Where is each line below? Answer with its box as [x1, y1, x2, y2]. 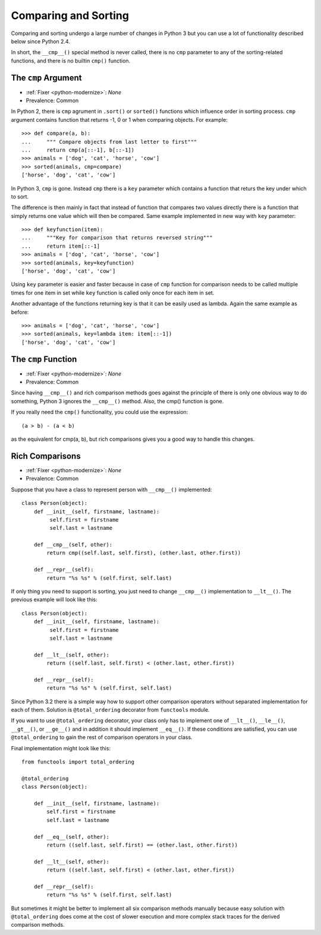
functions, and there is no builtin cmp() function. [11, 57, 131, 64]
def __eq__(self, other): [33, 833, 110, 840]
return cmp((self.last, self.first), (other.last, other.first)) [46, 549, 241, 557]
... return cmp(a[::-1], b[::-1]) [21, 146, 135, 153]
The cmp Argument [11, 72, 82, 83]
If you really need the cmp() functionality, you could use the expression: [11, 409, 188, 416]
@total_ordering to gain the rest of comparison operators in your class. [11, 734, 193, 741]
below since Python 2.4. [11, 37, 71, 45]
